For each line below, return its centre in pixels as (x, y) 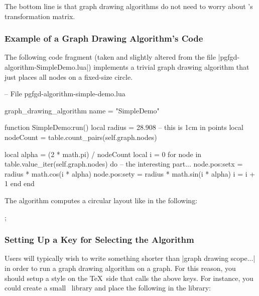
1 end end (20, 183)
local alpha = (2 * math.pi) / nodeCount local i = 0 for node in (103, 154)
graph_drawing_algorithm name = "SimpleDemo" (82, 110)
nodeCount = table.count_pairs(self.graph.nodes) (81, 137)
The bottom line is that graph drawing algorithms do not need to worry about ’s (129, 6)
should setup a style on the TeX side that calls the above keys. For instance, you (129, 278)
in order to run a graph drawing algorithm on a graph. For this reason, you (120, 268)
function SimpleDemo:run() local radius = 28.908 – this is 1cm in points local (124, 127)
